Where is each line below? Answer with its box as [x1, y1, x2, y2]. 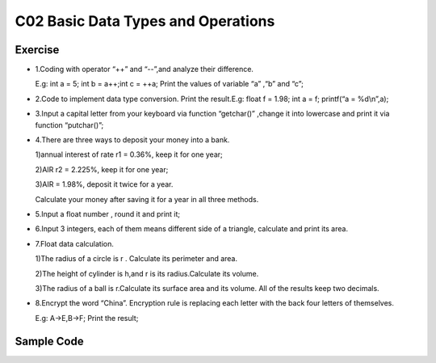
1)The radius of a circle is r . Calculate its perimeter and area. [35, 254, 238, 264]
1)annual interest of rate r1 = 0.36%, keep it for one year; [35, 150, 224, 159]
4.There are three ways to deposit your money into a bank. [35, 135, 230, 145]
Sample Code [15, 334, 84, 348]
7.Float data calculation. [35, 238, 115, 248]
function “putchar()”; [35, 120, 104, 129]
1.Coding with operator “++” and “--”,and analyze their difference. [35, 65, 254, 74]
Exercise [15, 43, 60, 57]
